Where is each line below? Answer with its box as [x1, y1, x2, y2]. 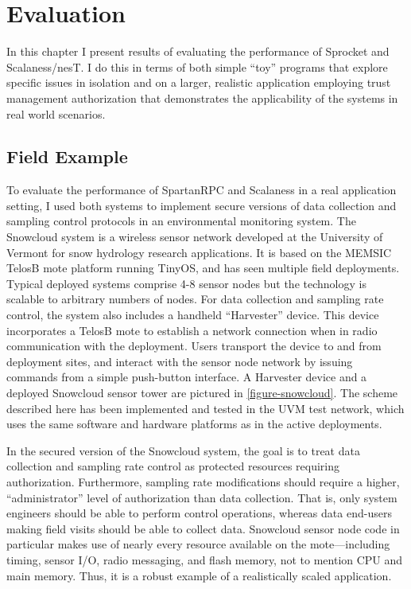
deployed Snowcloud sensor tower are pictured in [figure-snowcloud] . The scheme [6, 384, 398, 401]
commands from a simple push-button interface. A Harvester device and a [6, 369, 367, 385]
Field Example [6, 144, 128, 169]
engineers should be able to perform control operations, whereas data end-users [6, 505, 392, 521]
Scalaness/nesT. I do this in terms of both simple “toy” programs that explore [6, 58, 388, 75]
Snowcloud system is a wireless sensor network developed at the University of [6, 228, 383, 245]
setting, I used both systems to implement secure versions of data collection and [6, 197, 397, 213]
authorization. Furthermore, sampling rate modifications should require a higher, [6, 473, 400, 490]
